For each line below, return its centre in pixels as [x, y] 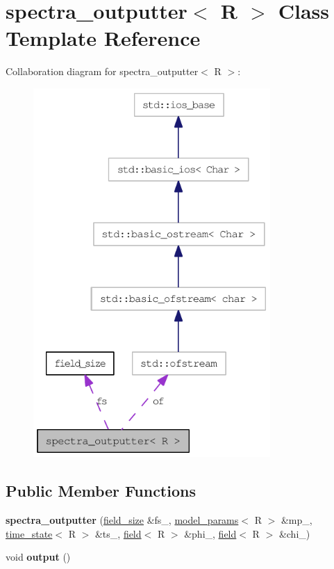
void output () [38, 557]
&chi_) [294, 533]
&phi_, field [210, 533]
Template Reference [103, 38]
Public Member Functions [101, 491]
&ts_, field [118, 533]
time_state [29, 533]
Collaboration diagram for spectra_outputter [102, 71]
